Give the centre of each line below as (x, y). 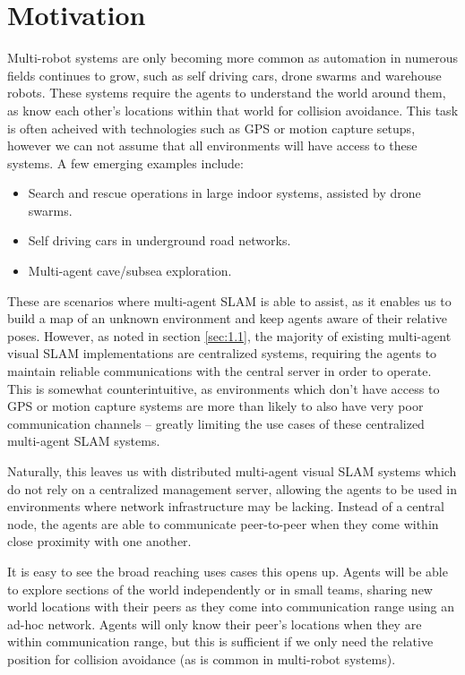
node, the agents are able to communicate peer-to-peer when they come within (223, 523)
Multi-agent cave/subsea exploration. (130, 271)
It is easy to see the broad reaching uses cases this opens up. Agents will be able (228, 571)
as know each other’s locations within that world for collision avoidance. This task (233, 110)
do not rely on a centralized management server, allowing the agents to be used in (232, 488)
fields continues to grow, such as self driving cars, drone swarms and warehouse (224, 75)
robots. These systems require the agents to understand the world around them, (227, 93)
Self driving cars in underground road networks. (159, 240)
